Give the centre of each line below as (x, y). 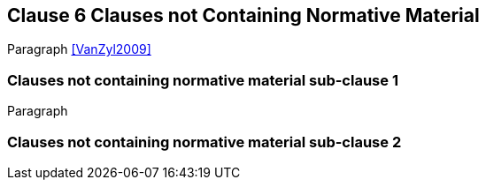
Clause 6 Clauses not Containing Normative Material (243, 15)
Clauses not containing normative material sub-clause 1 (203, 80)
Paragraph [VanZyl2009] (79, 49)
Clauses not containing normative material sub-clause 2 (204, 142)
